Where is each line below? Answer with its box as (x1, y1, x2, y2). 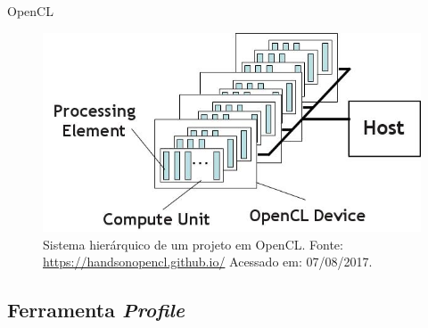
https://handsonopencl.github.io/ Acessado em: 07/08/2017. (43, 252, 373, 271)
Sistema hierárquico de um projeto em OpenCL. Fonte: (43, 234, 343, 253)
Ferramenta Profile (7, 296, 185, 324)
